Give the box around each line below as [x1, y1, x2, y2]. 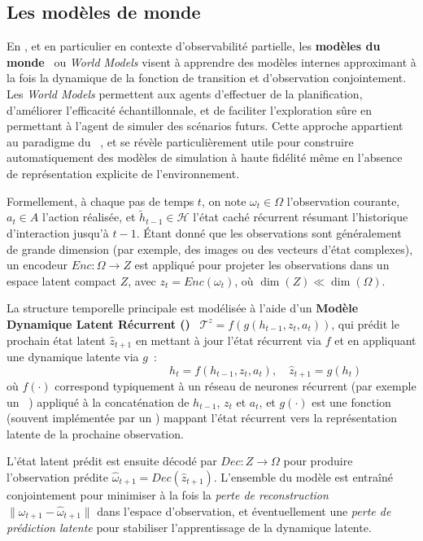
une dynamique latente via [7, 347, 139, 364]
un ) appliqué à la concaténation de [7, 393, 190, 410]
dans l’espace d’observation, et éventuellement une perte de [97, 502, 391, 519]
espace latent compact [7, 272, 116, 289]
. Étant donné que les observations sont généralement [136, 224, 402, 241]
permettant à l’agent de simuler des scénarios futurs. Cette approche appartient [7, 117, 403, 134]
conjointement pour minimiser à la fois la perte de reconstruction [7, 486, 329, 503]
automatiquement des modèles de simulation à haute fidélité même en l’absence [7, 149, 403, 166]
